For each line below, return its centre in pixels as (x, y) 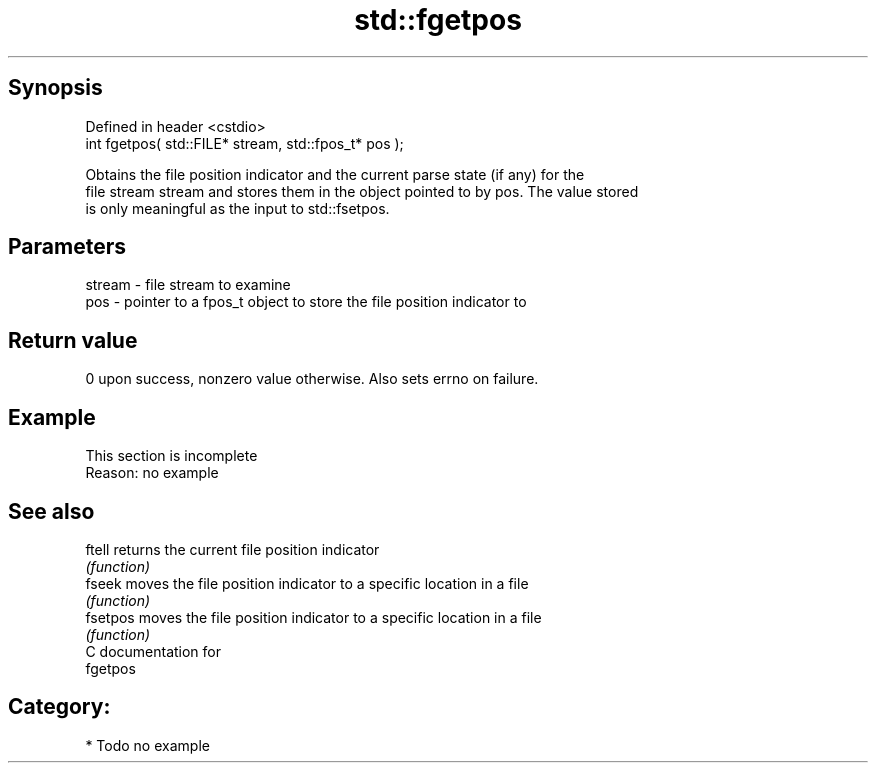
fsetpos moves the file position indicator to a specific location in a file (313, 617)
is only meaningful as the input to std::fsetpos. (237, 208)
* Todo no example (147, 745)
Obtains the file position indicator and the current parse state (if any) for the (335, 174)
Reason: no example (152, 473)
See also (51, 511)
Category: (59, 707)
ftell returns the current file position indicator (232, 549)
